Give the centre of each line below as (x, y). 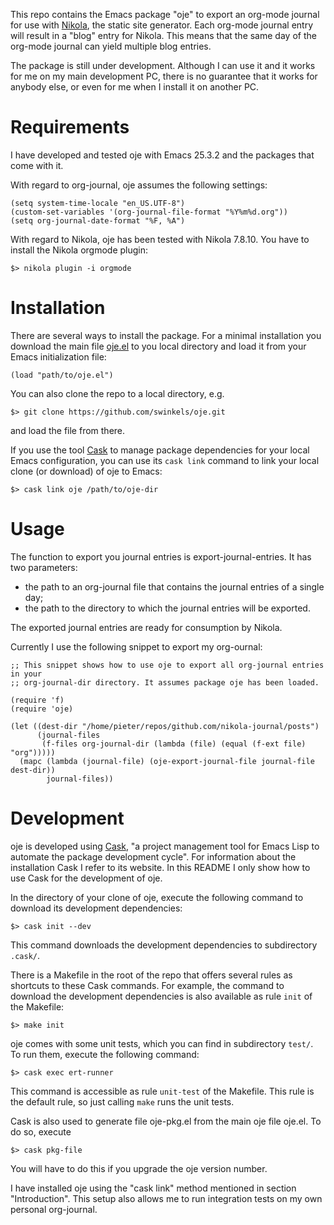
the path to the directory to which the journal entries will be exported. (167, 608)
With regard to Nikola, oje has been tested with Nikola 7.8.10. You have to (160, 239)
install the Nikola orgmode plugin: (79, 250)
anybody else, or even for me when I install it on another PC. (135, 87)
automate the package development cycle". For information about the (153, 856)
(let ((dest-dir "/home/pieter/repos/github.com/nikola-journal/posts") (165, 726)
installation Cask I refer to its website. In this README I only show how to (160, 867)
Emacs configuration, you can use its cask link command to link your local (165, 460)
